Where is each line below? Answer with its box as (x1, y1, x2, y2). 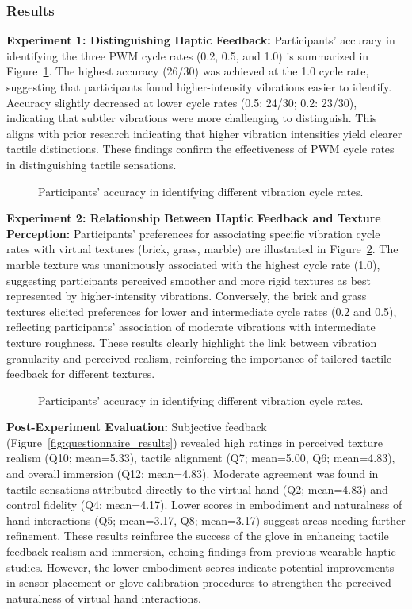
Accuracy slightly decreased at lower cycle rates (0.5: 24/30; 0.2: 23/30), (6, 94, 357, 110)
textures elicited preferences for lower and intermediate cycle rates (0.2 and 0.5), (6, 303, 397, 319)
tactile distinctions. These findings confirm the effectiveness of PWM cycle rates (6, 141, 395, 157)
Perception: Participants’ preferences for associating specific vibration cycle (6, 225, 380, 241)
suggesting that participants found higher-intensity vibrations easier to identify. (6, 79, 392, 94)
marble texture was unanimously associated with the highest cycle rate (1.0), (6, 256, 380, 272)
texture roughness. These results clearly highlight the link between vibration (6, 333, 377, 350)
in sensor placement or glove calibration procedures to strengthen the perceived (6, 574, 391, 591)
